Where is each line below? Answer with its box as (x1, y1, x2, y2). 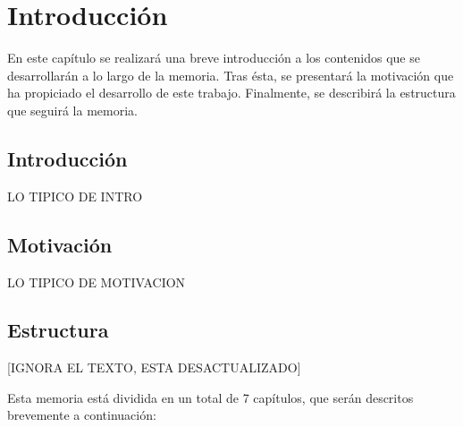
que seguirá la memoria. (7, 100, 138, 119)
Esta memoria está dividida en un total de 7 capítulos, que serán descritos (7, 388, 414, 406)
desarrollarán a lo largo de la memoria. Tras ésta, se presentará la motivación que (7, 65, 454, 84)
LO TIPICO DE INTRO (7, 186, 143, 205)
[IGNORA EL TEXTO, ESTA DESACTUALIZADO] (7, 358, 301, 377)
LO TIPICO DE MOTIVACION (7, 272, 186, 291)
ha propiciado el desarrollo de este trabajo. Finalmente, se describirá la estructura (7, 83, 456, 102)
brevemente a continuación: (7, 406, 156, 424)
